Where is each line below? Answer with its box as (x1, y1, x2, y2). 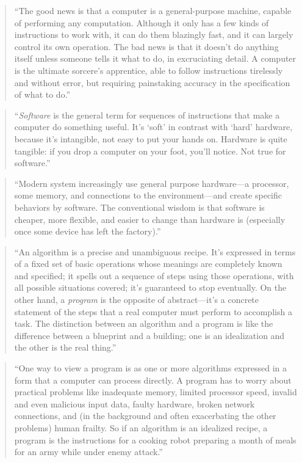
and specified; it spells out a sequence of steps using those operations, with (14, 269, 294, 282)
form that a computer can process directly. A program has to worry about (14, 373, 292, 386)
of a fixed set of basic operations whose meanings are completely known (14, 257, 282, 270)
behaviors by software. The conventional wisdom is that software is (14, 200, 265, 213)
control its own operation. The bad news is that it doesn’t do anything (14, 40, 279, 53)
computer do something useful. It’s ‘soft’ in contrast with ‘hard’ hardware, (14, 120, 293, 133)
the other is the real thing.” (14, 341, 117, 354)
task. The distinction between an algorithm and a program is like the (14, 317, 273, 330)
